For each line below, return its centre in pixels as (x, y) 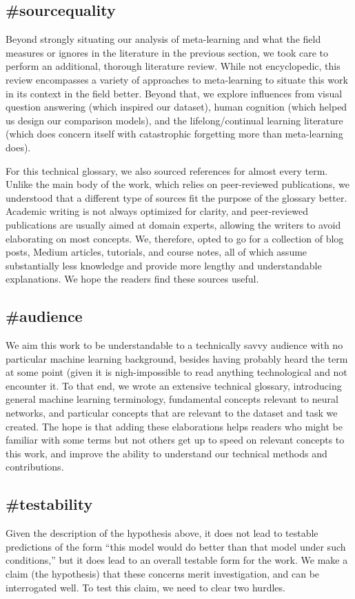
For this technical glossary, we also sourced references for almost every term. (167, 170)
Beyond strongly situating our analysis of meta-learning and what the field (163, 39)
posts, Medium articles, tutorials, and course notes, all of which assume (156, 252)
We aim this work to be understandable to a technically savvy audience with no (174, 345)
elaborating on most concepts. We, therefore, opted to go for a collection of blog (175, 238)
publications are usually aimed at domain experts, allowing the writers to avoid (173, 224)
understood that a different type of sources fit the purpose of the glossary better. (176, 197)
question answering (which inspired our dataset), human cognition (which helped (176, 107)
